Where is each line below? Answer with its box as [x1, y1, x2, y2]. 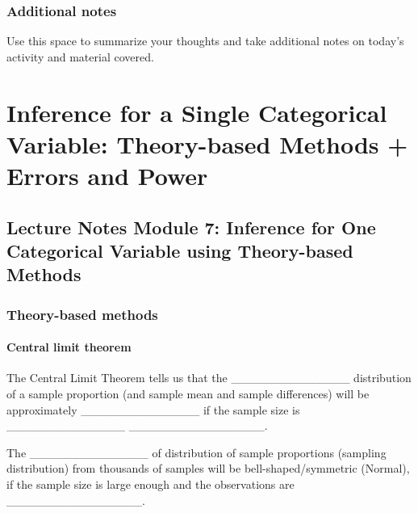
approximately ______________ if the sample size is [6, 401, 300, 418]
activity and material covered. [6, 48, 154, 65]
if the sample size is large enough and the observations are [6, 475, 295, 492]
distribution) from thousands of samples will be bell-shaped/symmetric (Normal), [6, 460, 410, 477]
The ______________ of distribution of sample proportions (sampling [6, 444, 387, 460]
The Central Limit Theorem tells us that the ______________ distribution [6, 369, 412, 386]
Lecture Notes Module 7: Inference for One [6, 214, 376, 239]
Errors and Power [6, 158, 208, 191]
